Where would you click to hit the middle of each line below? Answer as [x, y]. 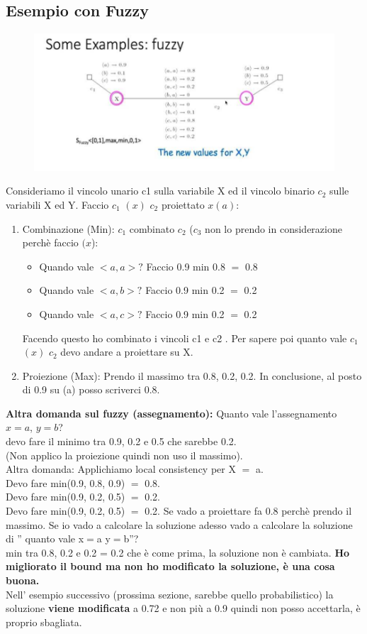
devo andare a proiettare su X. [127, 352]
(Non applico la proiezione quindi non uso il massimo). [124, 455]
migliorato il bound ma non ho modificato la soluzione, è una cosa [170, 566]
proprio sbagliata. [44, 622]
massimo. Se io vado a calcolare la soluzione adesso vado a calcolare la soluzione [179, 524]
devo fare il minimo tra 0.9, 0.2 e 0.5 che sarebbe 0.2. [121, 441]
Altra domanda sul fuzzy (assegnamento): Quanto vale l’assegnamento [171, 413]
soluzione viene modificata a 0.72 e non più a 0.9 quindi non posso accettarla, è [183, 608]
